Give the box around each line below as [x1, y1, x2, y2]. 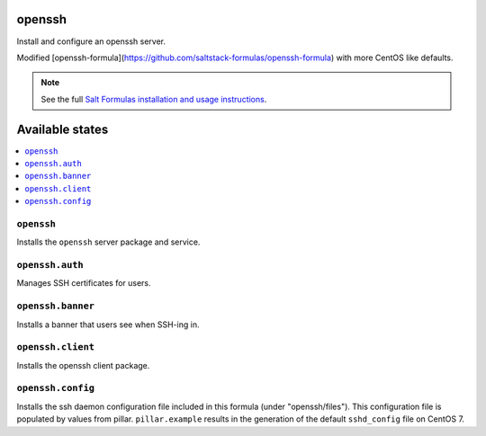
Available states [16, 121, 109, 137]
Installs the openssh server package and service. [16, 236, 201, 247]
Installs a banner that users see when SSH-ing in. [16, 319, 200, 330]
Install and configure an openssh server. [16, 36, 166, 47]
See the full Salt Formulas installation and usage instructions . [40, 93, 267, 104]
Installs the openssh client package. [16, 360, 150, 370]
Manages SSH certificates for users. [16, 278, 152, 289]
